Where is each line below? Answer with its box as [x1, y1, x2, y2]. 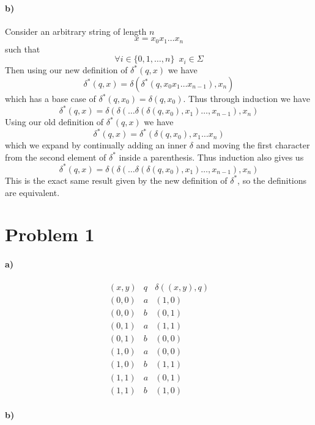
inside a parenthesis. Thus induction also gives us [119, 150, 304, 163]
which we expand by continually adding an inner [5, 139, 187, 151]
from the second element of [5, 150, 106, 163]
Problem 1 [5, 222, 95, 247]
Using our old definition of [5, 115, 104, 128]
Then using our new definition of [5, 64, 128, 76]
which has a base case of [5, 92, 96, 105]
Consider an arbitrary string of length [5, 24, 147, 37]
